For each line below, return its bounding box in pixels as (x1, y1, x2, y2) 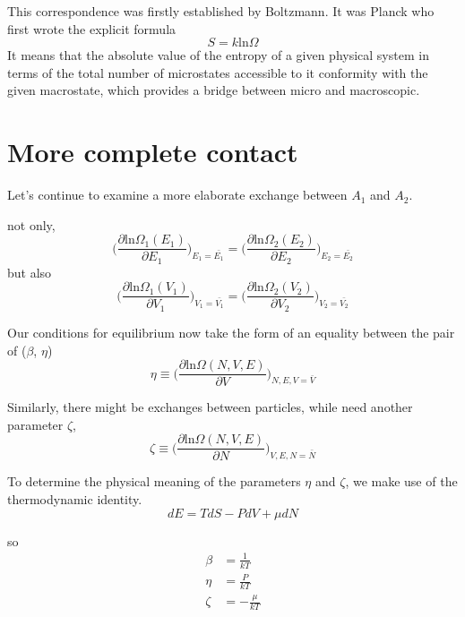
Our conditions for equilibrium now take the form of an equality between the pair (7, 322, 455, 341)
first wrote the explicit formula (7, 19, 177, 38)
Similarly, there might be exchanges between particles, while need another (7, 398, 413, 416)
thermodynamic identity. (7, 490, 142, 508)
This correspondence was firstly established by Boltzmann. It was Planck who (7, 2, 435, 20)
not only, (7, 215, 56, 234)
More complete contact (7, 133, 298, 170)
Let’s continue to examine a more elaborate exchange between (7, 185, 348, 204)
